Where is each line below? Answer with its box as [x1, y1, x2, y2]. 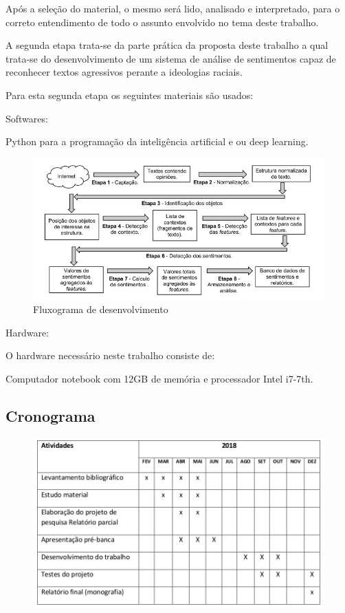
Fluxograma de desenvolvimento [33, 302, 168, 316]
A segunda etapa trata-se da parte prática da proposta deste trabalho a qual [5, 38, 329, 52]
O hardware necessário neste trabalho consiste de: [5, 348, 215, 363]
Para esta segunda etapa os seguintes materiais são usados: [5, 87, 254, 102]
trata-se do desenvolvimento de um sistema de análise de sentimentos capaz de [5, 51, 336, 65]
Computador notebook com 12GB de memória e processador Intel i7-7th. [5, 371, 313, 385]
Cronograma [5, 405, 96, 426]
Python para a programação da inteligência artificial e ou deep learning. [5, 134, 309, 149]
